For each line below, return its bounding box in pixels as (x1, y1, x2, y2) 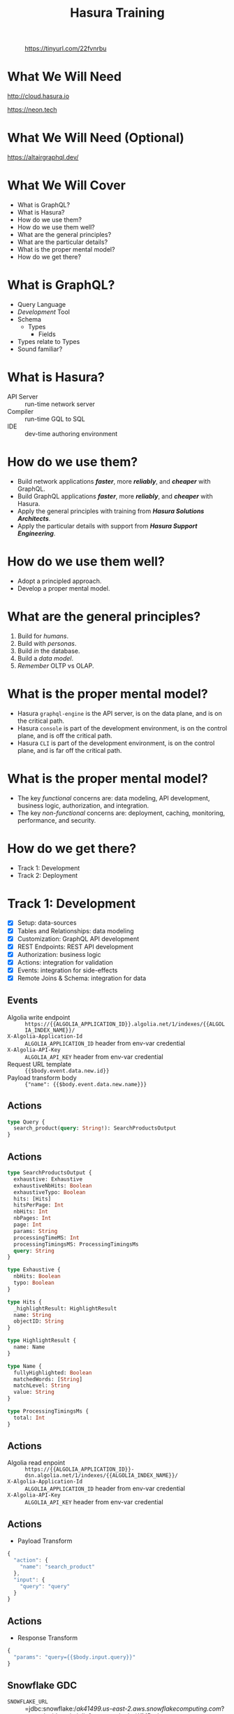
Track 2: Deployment (17, 871, 78, 879)
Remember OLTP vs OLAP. (17, 661, 94, 670)
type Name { (7, 1362, 42, 1369)
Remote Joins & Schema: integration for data (17, 974, 147, 982)
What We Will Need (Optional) (7, 130, 185, 146)
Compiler (7, 407, 34, 415)
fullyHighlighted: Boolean (13, 1369, 92, 1376)
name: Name (13, 1344, 45, 1351)
